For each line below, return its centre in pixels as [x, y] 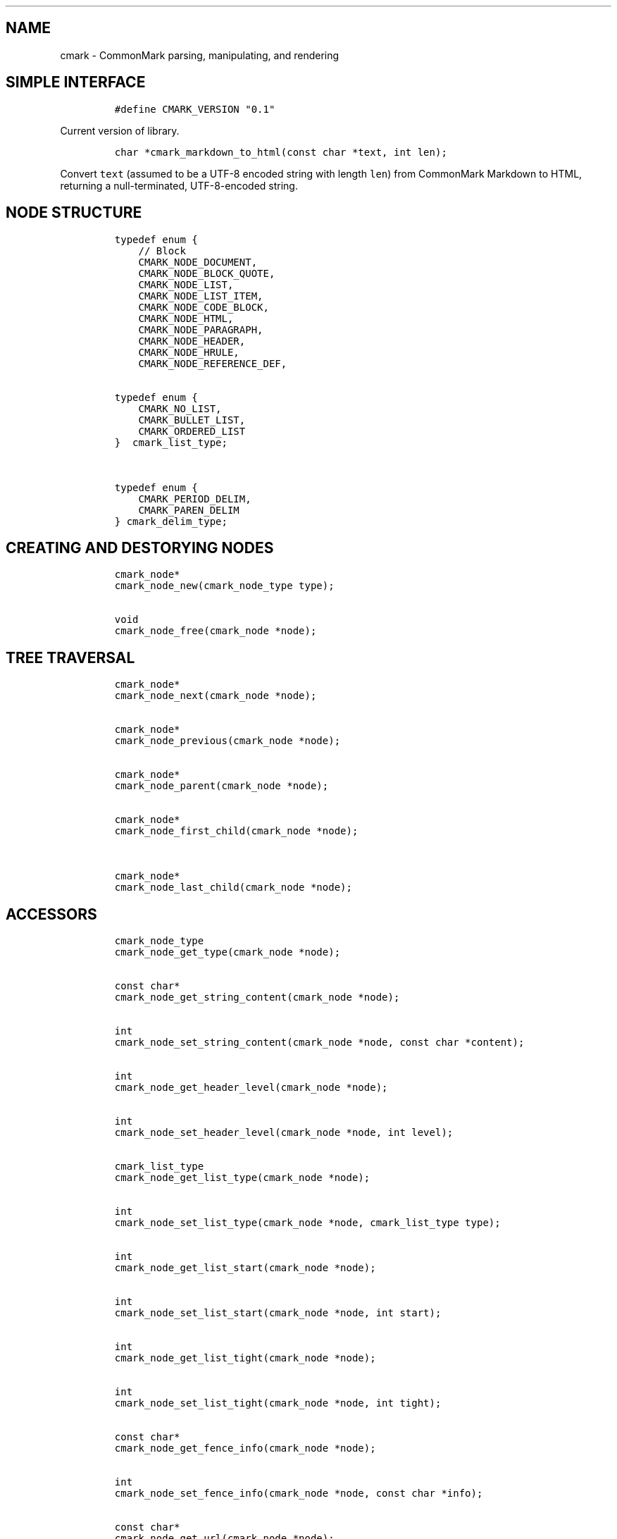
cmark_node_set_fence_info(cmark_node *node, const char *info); [299, 1494]
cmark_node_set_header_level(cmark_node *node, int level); [284, 1133]
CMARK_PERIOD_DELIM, [195, 499]
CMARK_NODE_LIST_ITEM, [201, 296]
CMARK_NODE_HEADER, [192, 341]
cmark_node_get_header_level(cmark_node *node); [251, 1088]
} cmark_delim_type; [171, 521]
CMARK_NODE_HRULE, [189, 352]
